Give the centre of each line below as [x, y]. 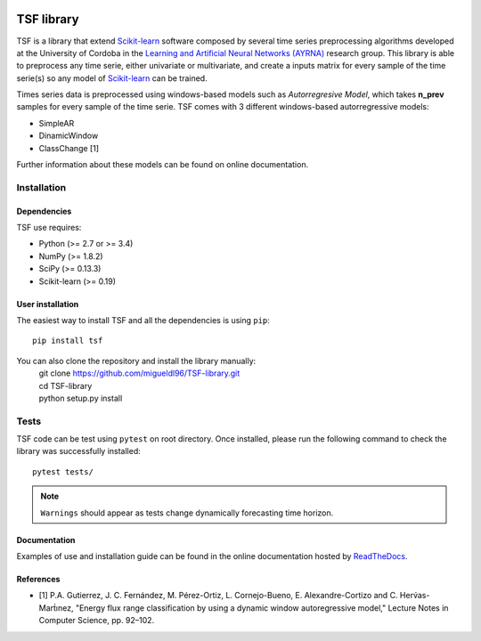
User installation [48, 304]
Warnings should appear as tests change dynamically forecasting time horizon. [187, 513]
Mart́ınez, [56, 608]
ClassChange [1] [69, 148]
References [38, 579]
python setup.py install [81, 398]
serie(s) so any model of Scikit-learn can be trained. [112, 78]
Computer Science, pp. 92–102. [97, 621]
